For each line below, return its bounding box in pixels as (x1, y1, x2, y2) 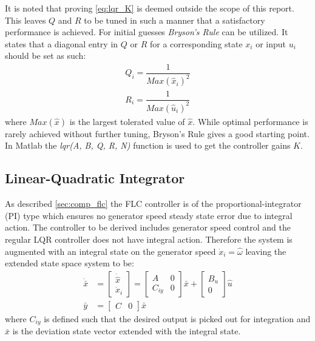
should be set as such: (5, 49, 86, 62)
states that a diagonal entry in (5, 37, 118, 50)
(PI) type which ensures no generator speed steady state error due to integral (5, 209, 293, 221)
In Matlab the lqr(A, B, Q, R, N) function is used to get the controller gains (5, 139, 291, 152)
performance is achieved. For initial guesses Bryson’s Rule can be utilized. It (5, 25, 288, 38)
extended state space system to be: (5, 257, 134, 269)
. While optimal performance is (192, 115, 308, 127)
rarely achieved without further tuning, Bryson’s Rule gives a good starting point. (5, 127, 310, 140)
